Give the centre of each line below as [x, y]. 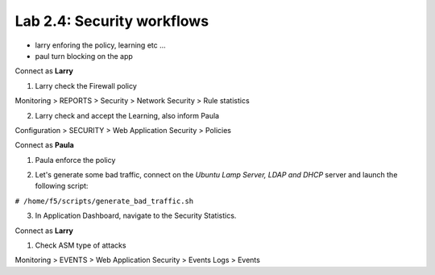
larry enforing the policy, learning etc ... [101, 45]
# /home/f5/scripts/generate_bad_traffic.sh [104, 201]
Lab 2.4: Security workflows [112, 21]
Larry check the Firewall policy [86, 85]
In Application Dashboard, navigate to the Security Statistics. [136, 216]
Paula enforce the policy [75, 160]
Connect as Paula [44, 145]
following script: [62, 186]
